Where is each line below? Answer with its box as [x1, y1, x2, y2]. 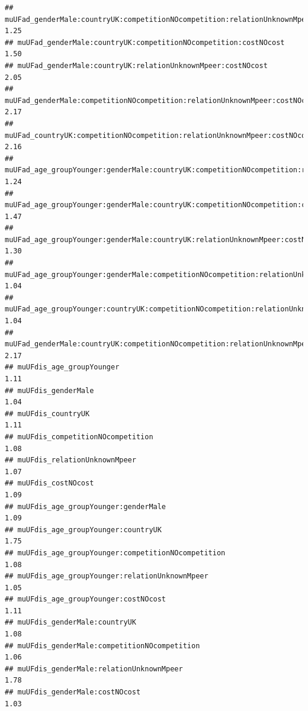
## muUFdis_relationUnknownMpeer [5, 456, 136, 465]
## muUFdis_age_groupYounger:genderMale [5, 502, 166, 511]
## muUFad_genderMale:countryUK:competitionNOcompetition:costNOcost [5, 38, 285, 47]
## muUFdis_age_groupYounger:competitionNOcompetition [5, 548, 226, 557]
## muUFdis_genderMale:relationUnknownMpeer [5, 664, 183, 673]
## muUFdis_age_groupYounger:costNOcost [5, 595, 166, 604]
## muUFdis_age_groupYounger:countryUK [5, 525, 162, 534]
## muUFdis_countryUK [5, 409, 90, 418]
